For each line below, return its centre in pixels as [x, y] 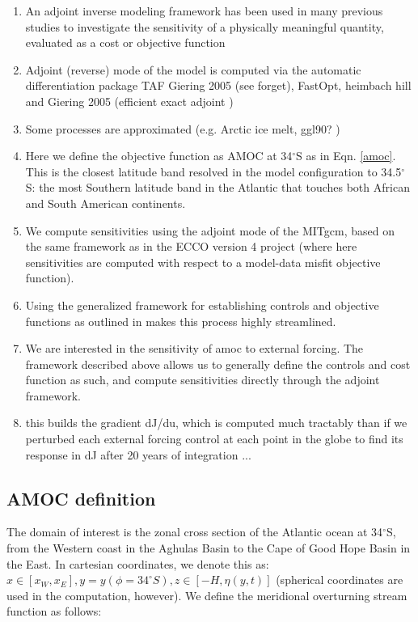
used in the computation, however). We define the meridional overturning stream [207, 595]
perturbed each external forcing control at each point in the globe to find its [214, 439]
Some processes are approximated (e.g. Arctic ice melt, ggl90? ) [183, 128]
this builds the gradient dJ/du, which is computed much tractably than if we [216, 423]
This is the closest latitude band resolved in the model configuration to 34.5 [213, 171]
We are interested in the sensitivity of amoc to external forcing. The [194, 348]
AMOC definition [81, 498]
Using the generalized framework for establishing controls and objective [202, 305]
